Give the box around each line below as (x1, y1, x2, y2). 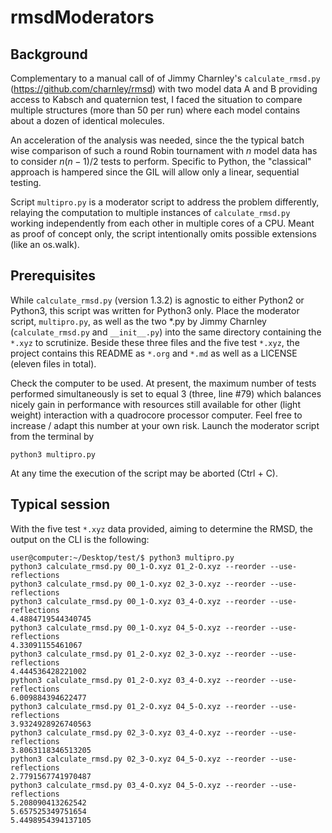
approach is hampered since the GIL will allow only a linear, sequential (10, 166, 300, 178)
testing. (10, 177, 42, 188)
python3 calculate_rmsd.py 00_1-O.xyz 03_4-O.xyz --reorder (10, 596, 267, 606)
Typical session (10, 496, 111, 513)
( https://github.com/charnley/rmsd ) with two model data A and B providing (10, 83, 318, 95)
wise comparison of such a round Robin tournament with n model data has (10, 145, 318, 156)
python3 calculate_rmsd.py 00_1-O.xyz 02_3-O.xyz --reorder (10, 579, 267, 589)
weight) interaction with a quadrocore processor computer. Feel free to (10, 409, 303, 421)
